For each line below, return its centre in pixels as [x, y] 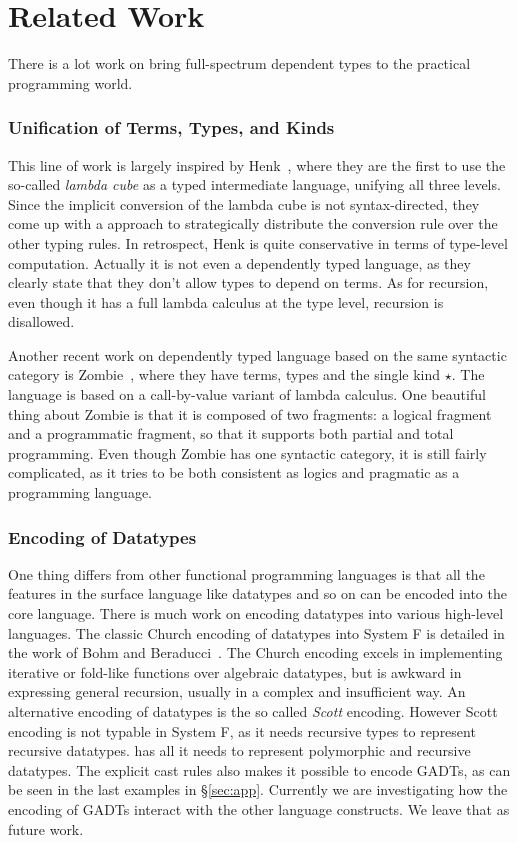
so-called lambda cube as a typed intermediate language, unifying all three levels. [254, 184]
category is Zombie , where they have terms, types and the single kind [224, 374]
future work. [46, 828]
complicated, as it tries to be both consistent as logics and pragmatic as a [234, 472]
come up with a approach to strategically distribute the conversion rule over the [253, 223]
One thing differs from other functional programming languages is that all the [246, 573]
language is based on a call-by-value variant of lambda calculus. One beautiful [247, 394]
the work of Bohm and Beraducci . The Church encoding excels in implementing [255, 652]
